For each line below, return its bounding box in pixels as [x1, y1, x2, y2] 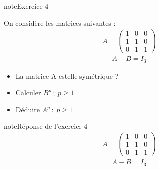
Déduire [15, 104, 40, 114]
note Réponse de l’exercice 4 [4, 120, 88, 131]
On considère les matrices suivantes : [4, 17, 116, 28]
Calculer [15, 87, 41, 98]
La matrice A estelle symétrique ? [15, 70, 119, 81]
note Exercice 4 [4, 1, 49, 11]
